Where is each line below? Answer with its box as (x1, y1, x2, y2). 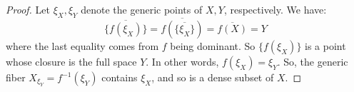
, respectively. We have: (223, 2, 327, 16)
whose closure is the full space (6, 54, 137, 69)
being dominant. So (170, 39, 256, 53)
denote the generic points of (81, 2, 203, 16)
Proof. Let (6, 2, 50, 16)
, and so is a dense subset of (151, 70, 274, 85)
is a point (305, 39, 346, 53)
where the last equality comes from (6, 39, 159, 53)
